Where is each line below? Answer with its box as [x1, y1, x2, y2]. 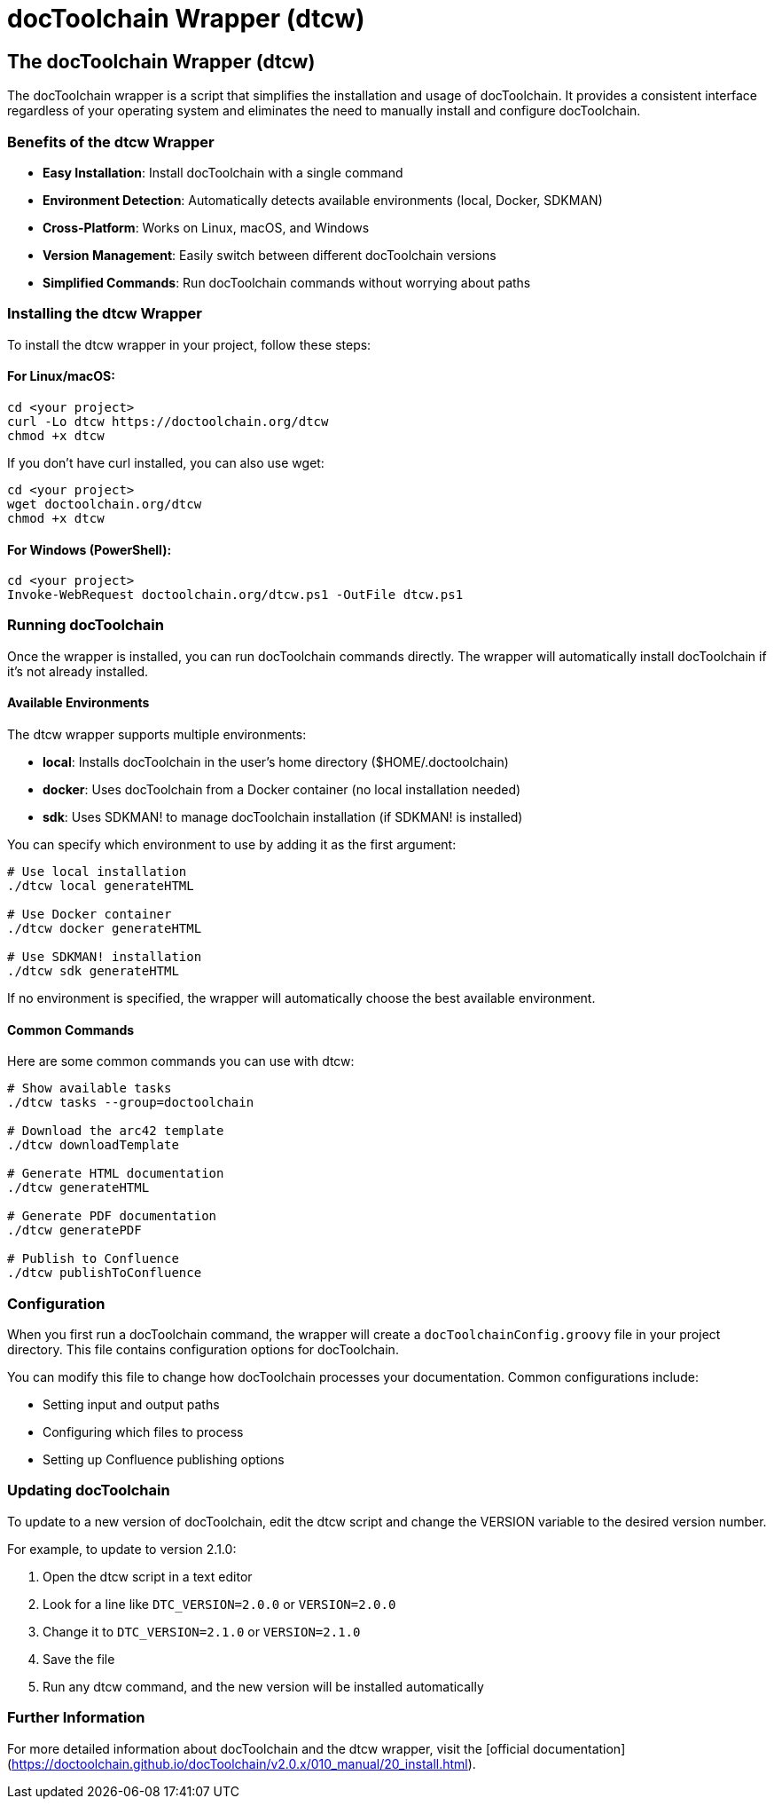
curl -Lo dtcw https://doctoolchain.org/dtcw [7, 414, 329, 429]
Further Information [7, 1708, 145, 1727]
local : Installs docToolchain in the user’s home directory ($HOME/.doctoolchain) [43, 754, 509, 770]
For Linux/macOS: [7, 368, 115, 384]
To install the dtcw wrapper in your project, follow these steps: [7, 336, 371, 352]
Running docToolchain [7, 616, 164, 635]
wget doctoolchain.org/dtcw [7, 496, 202, 511]
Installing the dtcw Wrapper [7, 304, 202, 323]
